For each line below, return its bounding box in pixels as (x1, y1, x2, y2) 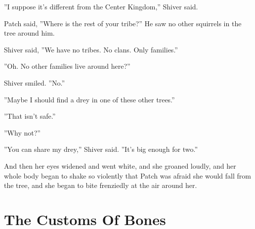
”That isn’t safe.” (4, 111, 56, 121)
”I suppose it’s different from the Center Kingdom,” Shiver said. (4, 1, 198, 11)
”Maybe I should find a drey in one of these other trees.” (4, 94, 175, 104)
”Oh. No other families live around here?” (4, 61, 130, 71)
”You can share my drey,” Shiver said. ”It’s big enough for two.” (4, 144, 198, 154)
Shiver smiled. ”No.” (4, 77, 65, 88)
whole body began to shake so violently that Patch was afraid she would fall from (4, 170, 251, 181)
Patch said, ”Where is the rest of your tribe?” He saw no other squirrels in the (4, 18, 242, 28)
